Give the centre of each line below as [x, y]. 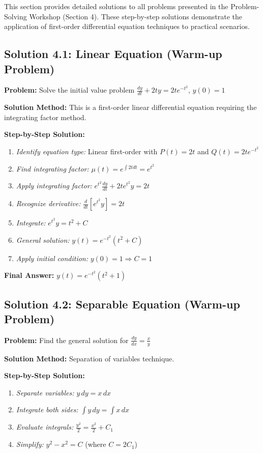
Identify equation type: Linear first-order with [87, 151]
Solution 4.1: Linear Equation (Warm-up [113, 54]
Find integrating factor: [52, 168]
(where [96, 444]
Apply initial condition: [52, 258]
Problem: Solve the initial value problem [69, 90]
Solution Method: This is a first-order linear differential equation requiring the [130, 107]
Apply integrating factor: [54, 186]
